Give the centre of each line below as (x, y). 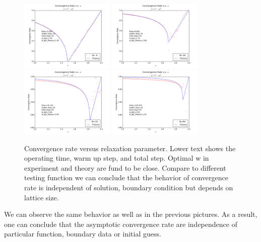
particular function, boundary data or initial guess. (83, 234)
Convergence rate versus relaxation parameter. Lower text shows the (130, 148)
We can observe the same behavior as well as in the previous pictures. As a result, (131, 214)
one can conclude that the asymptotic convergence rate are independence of (121, 224)
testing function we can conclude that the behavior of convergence (126, 177)
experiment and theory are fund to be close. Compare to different (125, 167)
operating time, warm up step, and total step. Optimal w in (117, 158)
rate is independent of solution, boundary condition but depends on (129, 187)
